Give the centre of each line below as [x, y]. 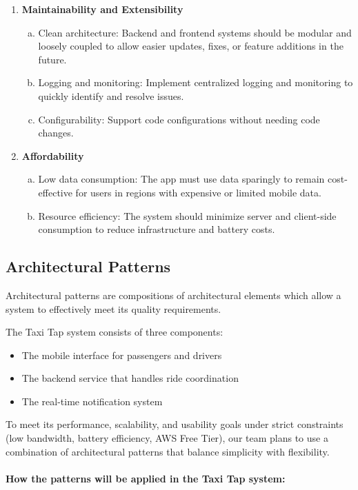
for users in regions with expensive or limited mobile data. [198, 192]
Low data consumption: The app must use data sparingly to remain [181, 179]
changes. [56, 133]
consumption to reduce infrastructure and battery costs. [157, 229]
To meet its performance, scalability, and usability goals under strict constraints [175, 424]
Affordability [53, 155]
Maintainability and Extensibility [102, 9]
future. [52, 59]
